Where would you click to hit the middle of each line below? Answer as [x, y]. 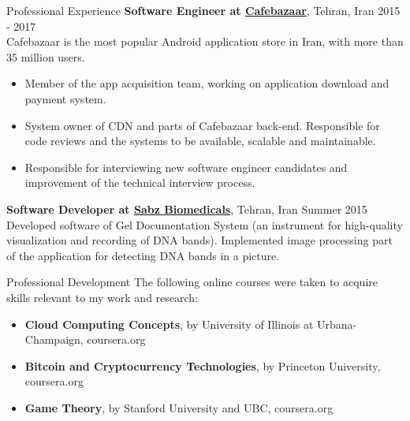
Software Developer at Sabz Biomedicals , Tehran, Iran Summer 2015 [187, 209]
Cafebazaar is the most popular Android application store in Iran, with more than [205, 41]
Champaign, [54, 339]
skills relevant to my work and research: [102, 297]
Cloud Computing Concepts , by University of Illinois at [169, 324]
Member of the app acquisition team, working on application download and [207, 83]
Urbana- [337, 324]
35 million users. [46, 56]
